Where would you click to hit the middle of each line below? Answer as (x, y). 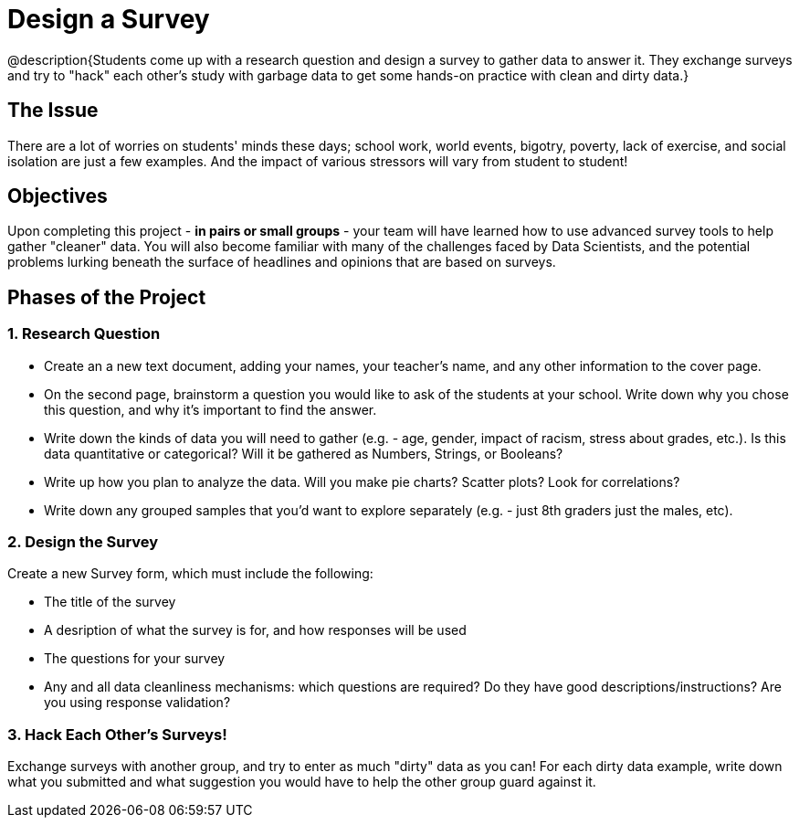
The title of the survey (110, 602)
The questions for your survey (135, 659)
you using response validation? (137, 703)
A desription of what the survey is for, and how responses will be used (255, 630)
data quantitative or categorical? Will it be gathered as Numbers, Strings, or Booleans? (304, 453)
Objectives (58, 196)
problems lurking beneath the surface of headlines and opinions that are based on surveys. (282, 262)
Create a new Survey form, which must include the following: (190, 574)
